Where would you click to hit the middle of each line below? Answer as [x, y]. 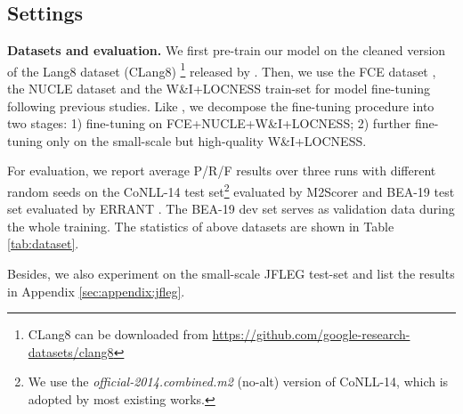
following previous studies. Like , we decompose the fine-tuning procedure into [221, 106]
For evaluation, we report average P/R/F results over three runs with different [222, 170]
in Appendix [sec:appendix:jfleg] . [96, 291]
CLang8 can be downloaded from [118, 334]
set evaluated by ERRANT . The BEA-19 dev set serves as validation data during [231, 209]
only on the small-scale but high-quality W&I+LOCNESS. [207, 140]
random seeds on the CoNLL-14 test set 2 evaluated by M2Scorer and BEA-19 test [231, 190]
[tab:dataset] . [43, 244]
